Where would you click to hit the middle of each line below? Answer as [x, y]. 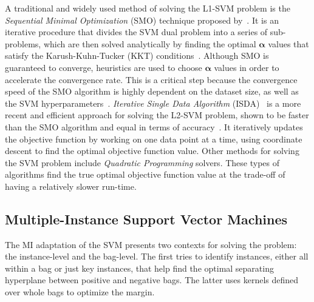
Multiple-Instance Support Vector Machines [146, 219]
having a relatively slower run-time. [71, 186]
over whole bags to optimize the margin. [80, 292]
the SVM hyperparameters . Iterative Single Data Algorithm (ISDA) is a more [153, 103]
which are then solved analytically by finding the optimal [150, 43]
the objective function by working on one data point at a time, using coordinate [154, 139]
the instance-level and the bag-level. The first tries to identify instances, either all [157, 256]
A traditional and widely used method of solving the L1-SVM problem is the [148, 8]
